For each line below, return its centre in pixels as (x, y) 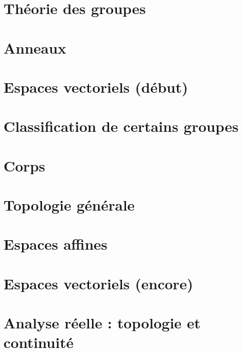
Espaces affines (55, 244)
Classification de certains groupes (121, 126)
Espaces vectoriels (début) (96, 86)
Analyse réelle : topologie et (102, 323)
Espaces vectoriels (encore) (98, 283)
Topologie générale (69, 205)
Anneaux (35, 47)
